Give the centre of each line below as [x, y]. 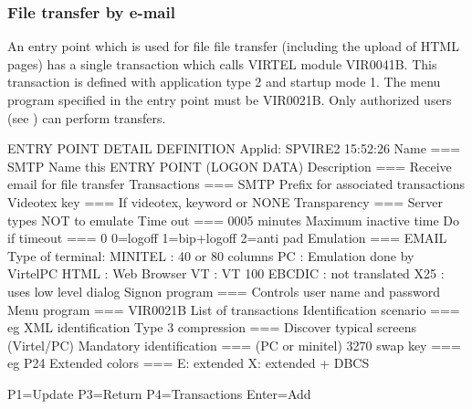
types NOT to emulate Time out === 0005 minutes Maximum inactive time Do [233, 220]
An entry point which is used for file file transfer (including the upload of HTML [233, 46]
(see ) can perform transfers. [87, 117]
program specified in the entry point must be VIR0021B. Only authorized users [230, 100]
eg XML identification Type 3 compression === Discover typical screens [212, 327]
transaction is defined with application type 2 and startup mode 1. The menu [224, 82]
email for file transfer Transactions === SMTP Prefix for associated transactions [236, 184]
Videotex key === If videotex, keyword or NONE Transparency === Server [225, 201]
